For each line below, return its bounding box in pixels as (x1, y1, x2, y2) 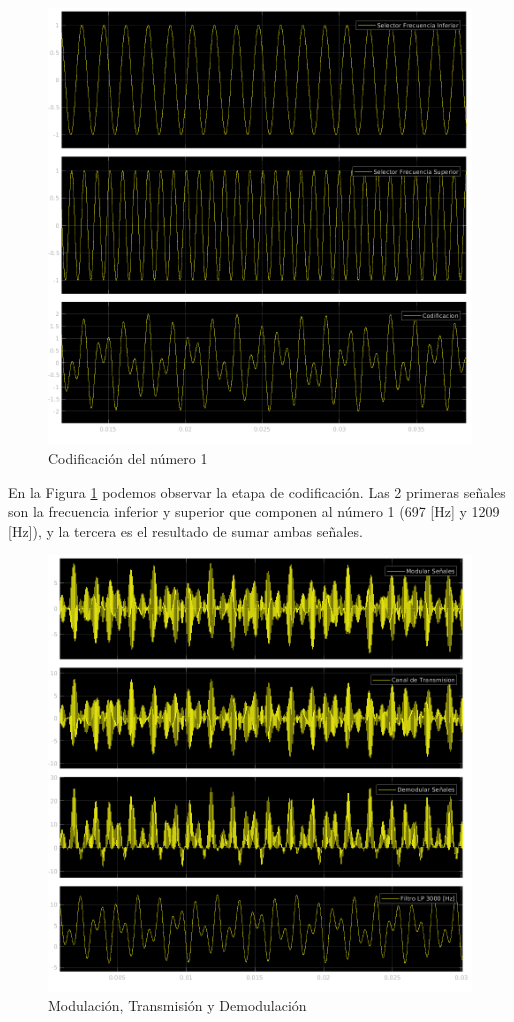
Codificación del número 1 (48, 447, 208, 468)
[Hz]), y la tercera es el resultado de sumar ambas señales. (8, 520, 363, 541)
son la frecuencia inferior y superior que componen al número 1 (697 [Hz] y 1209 (8, 501, 500, 522)
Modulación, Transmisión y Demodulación (48, 995, 307, 1016)
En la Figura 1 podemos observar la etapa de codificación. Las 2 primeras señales (8, 481, 506, 502)
